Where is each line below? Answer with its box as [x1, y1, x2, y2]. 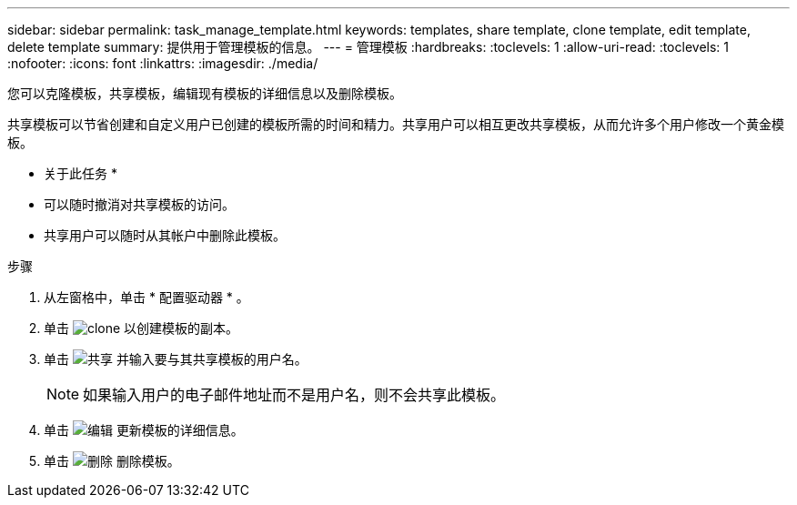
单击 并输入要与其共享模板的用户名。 [44, 351, 308, 367]
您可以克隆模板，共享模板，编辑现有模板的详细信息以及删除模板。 [7, 86, 402, 101]
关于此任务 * [44, 166, 117, 181]
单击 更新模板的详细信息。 [44, 422, 244, 438]
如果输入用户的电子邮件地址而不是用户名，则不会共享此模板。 [83, 386, 506, 404]
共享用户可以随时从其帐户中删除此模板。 [44, 227, 286, 243]
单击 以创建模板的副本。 [44, 320, 239, 336]
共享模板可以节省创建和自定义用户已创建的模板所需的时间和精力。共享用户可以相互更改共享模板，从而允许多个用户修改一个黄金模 [7, 116, 784, 132]
